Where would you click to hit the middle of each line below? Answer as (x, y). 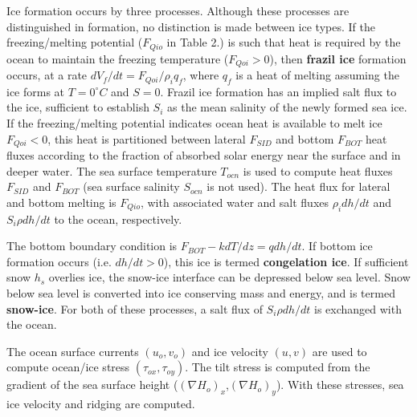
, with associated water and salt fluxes (235, 202)
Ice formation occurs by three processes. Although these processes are (178, 10)
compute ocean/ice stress (68, 367)
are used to (339, 351)
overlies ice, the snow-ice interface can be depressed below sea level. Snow (229, 277)
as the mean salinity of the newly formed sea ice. (287, 107)
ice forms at (36, 91)
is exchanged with (358, 308)
